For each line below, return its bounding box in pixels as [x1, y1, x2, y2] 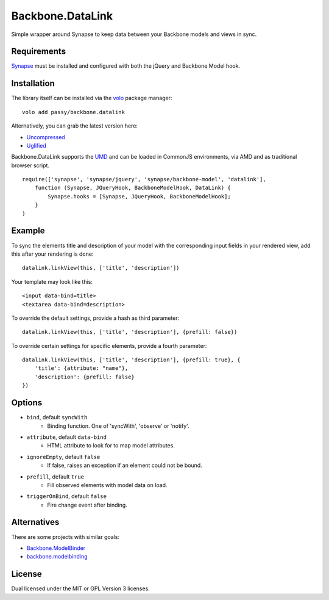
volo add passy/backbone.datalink [22, 109, 125, 115]
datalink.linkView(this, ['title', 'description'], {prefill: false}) [22, 328, 238, 336]
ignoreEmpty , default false [26, 453, 101, 460]
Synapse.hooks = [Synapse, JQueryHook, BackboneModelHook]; [48, 193, 231, 200]
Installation [11, 78, 55, 89]
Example [11, 226, 45, 236]
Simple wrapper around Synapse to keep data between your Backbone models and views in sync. [11, 31, 257, 38]
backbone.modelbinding [26, 553, 88, 560]
